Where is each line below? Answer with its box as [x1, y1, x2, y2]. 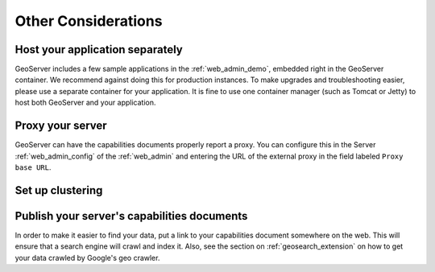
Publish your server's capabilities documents [14, 209, 248, 223]
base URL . [14, 162, 52, 172]
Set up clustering [14, 183, 103, 197]
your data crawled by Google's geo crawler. [14, 253, 160, 262]
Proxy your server [14, 119, 108, 133]
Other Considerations [14, 12, 163, 30]
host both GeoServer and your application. [14, 97, 156, 108]
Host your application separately [14, 43, 183, 56]
